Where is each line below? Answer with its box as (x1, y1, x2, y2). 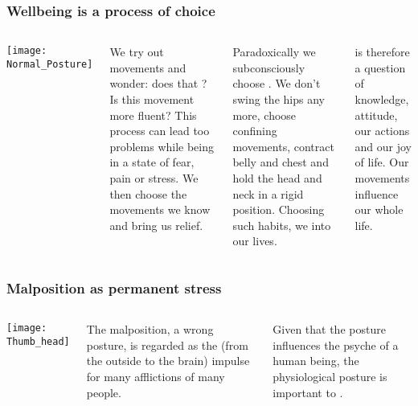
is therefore (354, 43, 410, 60)
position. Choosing (232, 201, 325, 218)
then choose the (109, 185, 187, 202)
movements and (109, 59, 186, 76)
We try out (109, 43, 164, 60)
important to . (273, 383, 343, 400)
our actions (354, 122, 410, 139)
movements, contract (232, 137, 334, 154)
